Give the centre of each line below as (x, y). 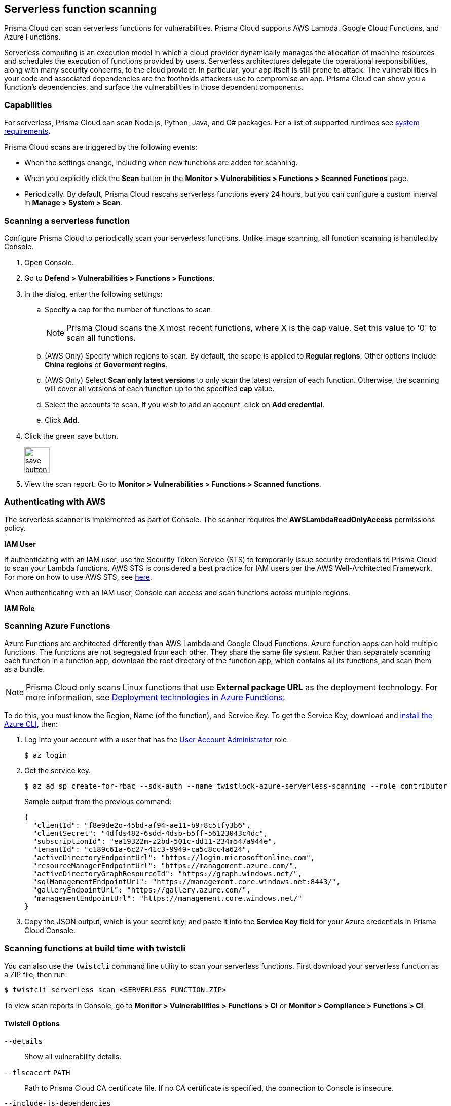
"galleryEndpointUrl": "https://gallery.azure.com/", (142, 890)
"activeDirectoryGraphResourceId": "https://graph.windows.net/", (167, 874)
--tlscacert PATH (37, 1073)
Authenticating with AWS (55, 502)
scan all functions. (101, 337)
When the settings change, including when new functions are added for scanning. (161, 163)
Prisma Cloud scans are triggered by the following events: (101, 147)
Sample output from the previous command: (98, 802)
